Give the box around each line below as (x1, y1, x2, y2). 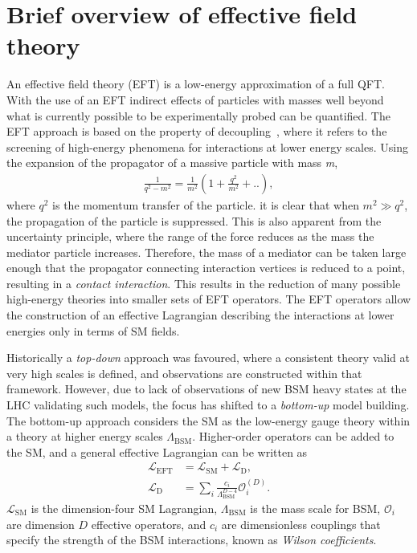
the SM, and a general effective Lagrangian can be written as (6, 443, 308, 460)
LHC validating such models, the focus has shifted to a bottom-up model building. (6, 396, 410, 413)
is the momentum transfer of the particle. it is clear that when (52, 196, 359, 213)
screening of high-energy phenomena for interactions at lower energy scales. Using (6, 138, 408, 155)
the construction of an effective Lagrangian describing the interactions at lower (6, 307, 395, 323)
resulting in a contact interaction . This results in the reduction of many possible (6, 274, 401, 291)
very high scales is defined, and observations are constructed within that (6, 364, 362, 381)
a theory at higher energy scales (6, 428, 163, 445)
